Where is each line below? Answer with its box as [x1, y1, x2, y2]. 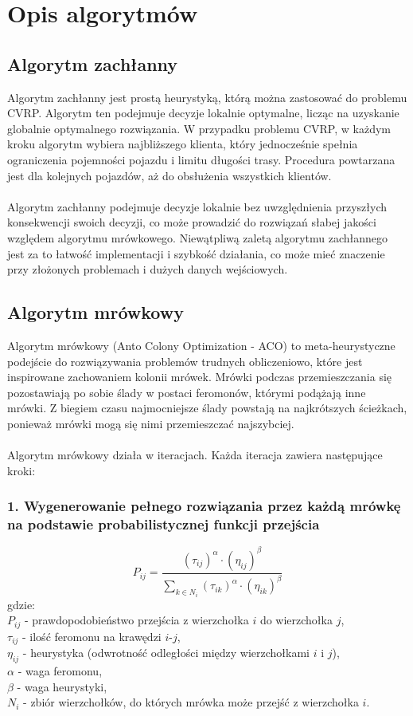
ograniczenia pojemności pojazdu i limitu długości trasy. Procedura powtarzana [7, 151, 395, 167]
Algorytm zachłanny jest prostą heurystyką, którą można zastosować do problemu [7, 89, 407, 105]
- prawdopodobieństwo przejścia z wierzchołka [24, 612, 249, 628]
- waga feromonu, [18, 663, 103, 679]
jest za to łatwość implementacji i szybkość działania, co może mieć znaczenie [7, 245, 385, 262]
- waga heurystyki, [17, 678, 107, 694]
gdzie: [7, 596, 35, 612]
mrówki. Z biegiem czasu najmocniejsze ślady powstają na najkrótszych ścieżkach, [7, 399, 407, 416]
